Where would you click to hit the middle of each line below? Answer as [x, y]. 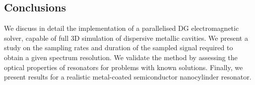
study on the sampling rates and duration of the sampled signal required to [119, 47]
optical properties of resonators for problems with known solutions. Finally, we [124, 67]
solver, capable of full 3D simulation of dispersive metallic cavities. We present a [126, 38]
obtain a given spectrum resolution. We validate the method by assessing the [121, 57]
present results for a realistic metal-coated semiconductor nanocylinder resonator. [128, 77]
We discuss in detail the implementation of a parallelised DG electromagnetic [122, 28]
